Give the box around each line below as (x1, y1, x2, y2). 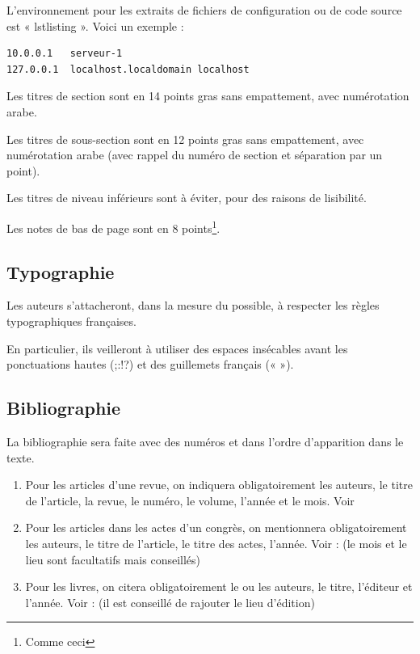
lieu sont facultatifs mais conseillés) (25, 551, 200, 568)
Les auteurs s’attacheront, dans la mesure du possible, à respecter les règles (6, 297, 380, 314)
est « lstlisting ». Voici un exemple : (6, 17, 184, 34)
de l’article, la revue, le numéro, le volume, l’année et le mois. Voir (25, 492, 355, 508)
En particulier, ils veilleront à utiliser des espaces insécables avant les (6, 340, 348, 357)
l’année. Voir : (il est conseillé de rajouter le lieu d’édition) (25, 593, 315, 610)
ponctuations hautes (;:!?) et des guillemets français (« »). (6, 356, 294, 373)
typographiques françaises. (6, 312, 136, 329)
